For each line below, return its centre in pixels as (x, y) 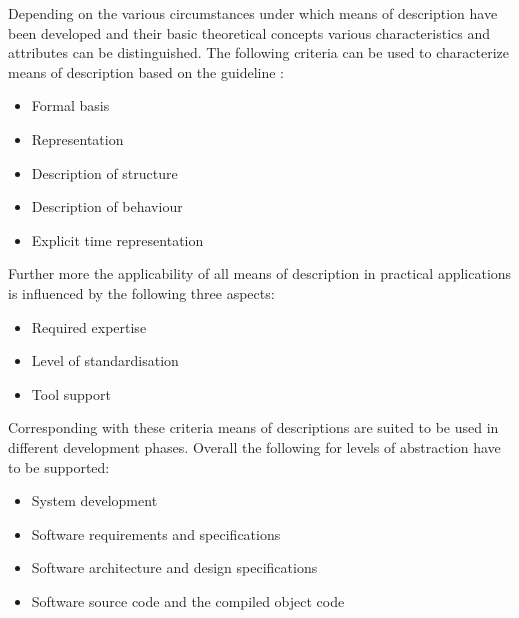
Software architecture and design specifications (174, 567)
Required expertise (89, 326)
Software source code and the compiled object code (188, 600)
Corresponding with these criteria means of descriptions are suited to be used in (253, 427)
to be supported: (59, 466)
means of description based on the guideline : (146, 71)
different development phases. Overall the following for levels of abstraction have (254, 446)
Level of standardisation (105, 360)
